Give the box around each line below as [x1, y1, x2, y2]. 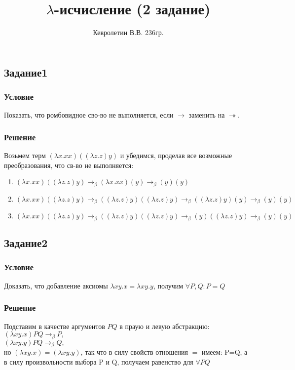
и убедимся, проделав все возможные [120, 150, 232, 161]
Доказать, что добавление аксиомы [4, 280, 108, 290]
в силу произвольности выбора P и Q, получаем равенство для [4, 356, 193, 367]
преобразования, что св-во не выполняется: [4, 160, 134, 170]
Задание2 [4, 235, 48, 250]
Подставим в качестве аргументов [4, 321, 105, 331]
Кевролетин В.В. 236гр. [93, 27, 164, 38]
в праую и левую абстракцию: [119, 321, 210, 331]
